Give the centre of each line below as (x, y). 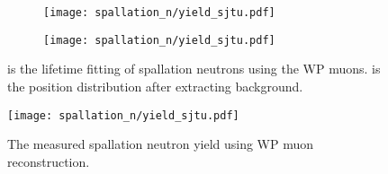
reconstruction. (49, 161)
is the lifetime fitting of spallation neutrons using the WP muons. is (194, 69)
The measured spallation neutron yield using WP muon (161, 144)
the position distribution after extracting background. (155, 86)
